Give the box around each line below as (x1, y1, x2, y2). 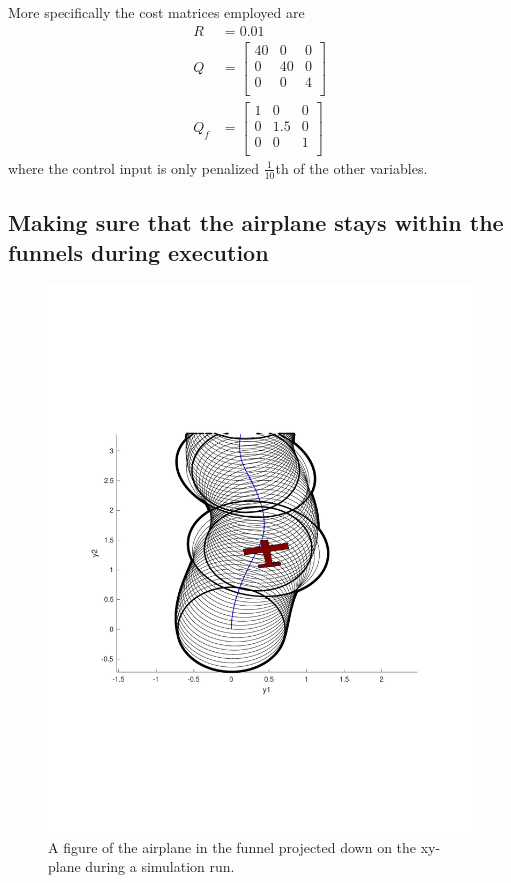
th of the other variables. (275, 157, 428, 178)
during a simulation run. (85, 856, 235, 877)
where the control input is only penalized (8, 157, 260, 178)
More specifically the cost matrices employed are (8, 2, 305, 22)
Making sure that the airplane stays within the (8, 207, 504, 238)
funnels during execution (8, 236, 269, 267)
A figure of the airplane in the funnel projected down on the (48, 836, 417, 857)
